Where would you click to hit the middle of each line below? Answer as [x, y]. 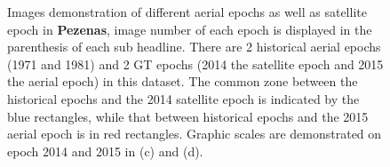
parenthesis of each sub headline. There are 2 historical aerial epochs [194, 47]
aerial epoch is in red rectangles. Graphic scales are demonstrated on [195, 134]
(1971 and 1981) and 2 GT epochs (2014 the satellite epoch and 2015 [195, 64]
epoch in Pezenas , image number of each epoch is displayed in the [190, 29]
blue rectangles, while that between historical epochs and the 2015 [188, 116]
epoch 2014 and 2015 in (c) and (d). [105, 151]
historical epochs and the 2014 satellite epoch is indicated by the [183, 98]
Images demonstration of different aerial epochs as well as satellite [187, 12]
